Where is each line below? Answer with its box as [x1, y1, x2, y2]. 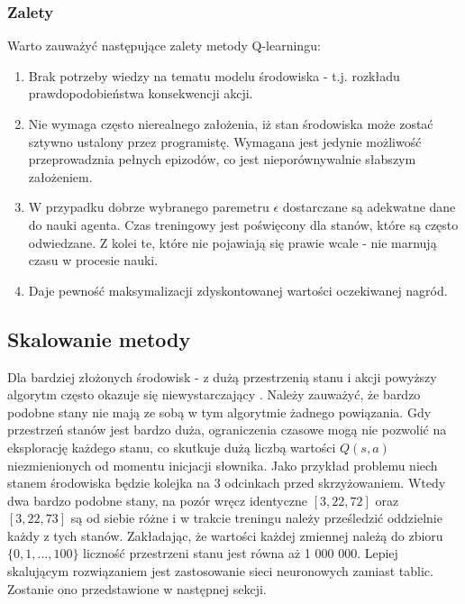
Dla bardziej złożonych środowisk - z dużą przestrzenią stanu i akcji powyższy [7, 367, 437, 386]
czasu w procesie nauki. [28, 251, 159, 270]
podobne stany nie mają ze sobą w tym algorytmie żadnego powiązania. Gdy [7, 402, 432, 421]
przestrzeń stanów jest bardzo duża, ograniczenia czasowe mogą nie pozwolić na [7, 420, 447, 439]
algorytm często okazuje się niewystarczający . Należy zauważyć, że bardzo [7, 385, 421, 404]
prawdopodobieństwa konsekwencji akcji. [28, 84, 253, 103]
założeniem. [28, 167, 93, 186]
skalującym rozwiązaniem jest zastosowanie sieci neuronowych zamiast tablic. [7, 562, 433, 581]
